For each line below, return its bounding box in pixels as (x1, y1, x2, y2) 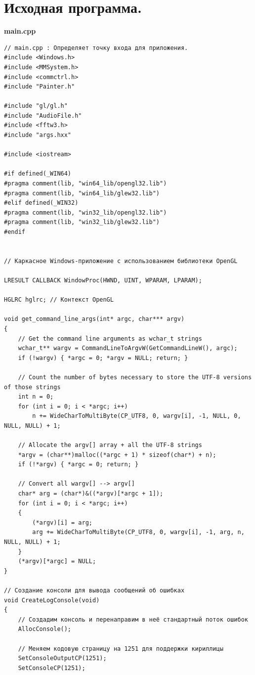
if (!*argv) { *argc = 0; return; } (18, 461, 139, 468)
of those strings (4, 383, 61, 391)
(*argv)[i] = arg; (32, 519, 92, 526)
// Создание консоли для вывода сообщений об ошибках (4, 586, 185, 594)
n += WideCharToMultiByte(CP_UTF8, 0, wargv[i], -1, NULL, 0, (32, 412, 241, 420)
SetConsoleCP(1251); (18, 664, 85, 672)
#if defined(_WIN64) (4, 170, 72, 178)
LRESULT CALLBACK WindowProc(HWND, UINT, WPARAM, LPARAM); (4, 276, 202, 284)
